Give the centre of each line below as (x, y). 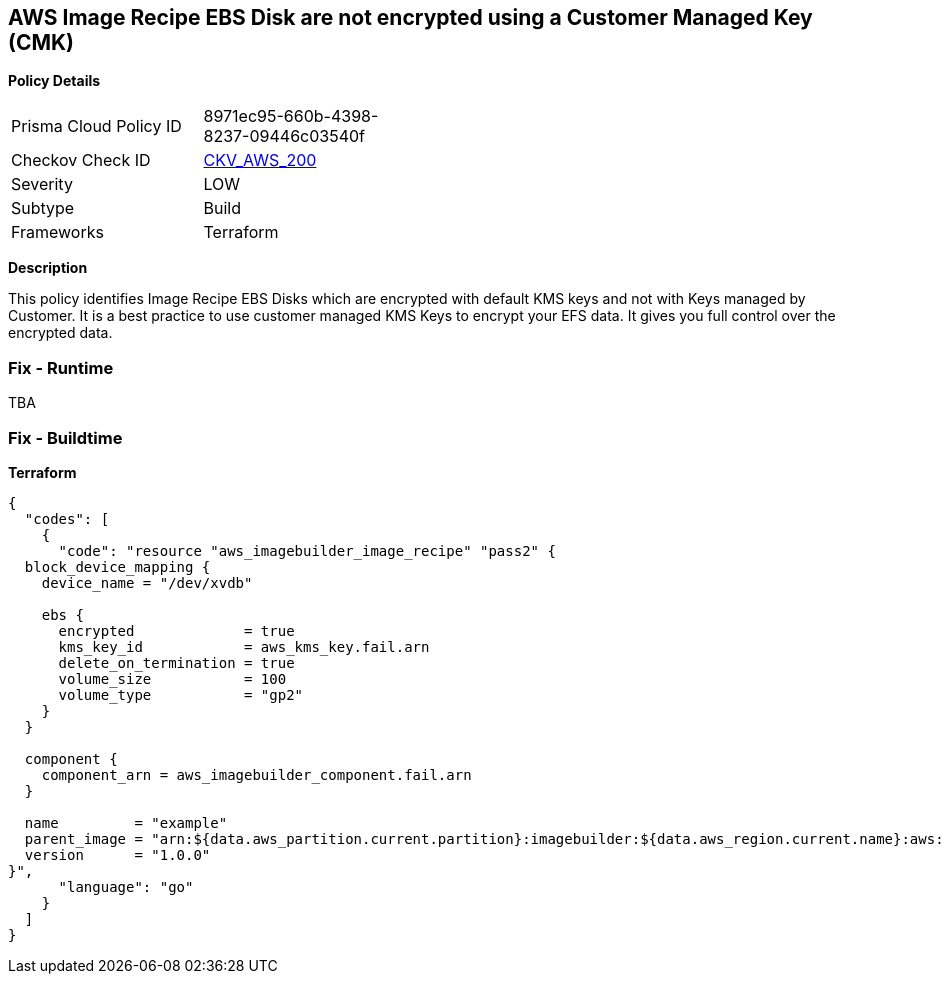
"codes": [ (67, 518)
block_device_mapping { (117, 566)
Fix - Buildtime (65, 437)
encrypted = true (176, 630)
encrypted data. (60, 333)
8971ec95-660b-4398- (291, 116)
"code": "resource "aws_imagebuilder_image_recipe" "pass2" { (307, 550)
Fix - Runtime (61, 367)
